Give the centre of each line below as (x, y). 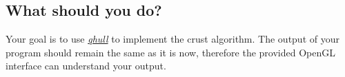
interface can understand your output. (86, 66)
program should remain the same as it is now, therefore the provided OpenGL (171, 52)
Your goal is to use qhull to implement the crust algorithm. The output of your (172, 39)
